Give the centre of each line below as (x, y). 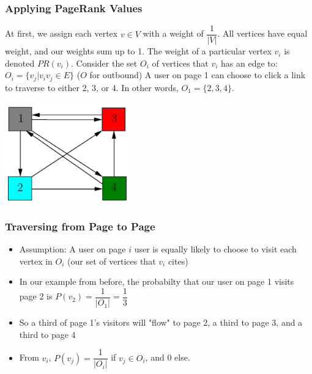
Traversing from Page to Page (80, 226)
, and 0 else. (168, 357)
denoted (20, 63)
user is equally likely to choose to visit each (215, 249)
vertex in (36, 261)
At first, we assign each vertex (61, 33)
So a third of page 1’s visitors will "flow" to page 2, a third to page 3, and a (161, 322)
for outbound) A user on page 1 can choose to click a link (198, 75)
